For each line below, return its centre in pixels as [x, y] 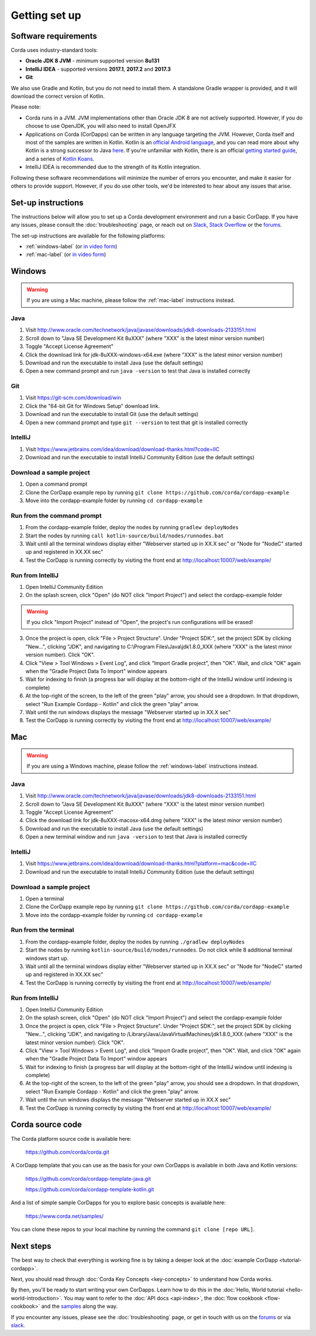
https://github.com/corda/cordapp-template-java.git [88, 1178]
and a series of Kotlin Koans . [60, 159]
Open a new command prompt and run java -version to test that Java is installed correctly [138, 371]
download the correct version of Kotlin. [58, 96]
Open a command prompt [56, 484]
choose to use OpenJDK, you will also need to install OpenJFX [101, 126]
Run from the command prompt [56, 516]
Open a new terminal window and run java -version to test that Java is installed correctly [136, 837]
